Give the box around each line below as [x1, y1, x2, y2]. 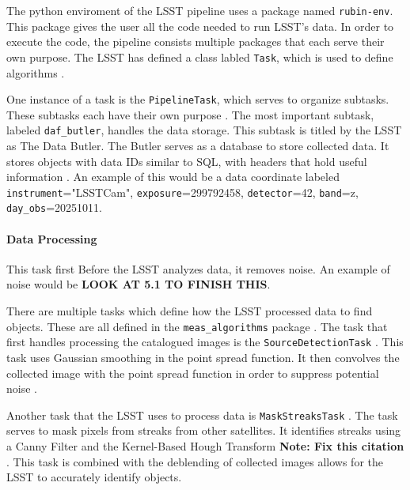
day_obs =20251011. [6, 199, 102, 216]
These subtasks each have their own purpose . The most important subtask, [6, 106, 374, 122]
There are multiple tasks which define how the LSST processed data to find [6, 303, 373, 319]
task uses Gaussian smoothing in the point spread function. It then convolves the [6, 349, 400, 365]
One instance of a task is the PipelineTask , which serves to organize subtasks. [6, 91, 389, 107]
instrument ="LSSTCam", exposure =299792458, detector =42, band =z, [6, 183, 359, 200]
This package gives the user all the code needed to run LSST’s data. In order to [6, 17, 394, 34]
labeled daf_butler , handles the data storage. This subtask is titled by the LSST [6, 122, 402, 138]
